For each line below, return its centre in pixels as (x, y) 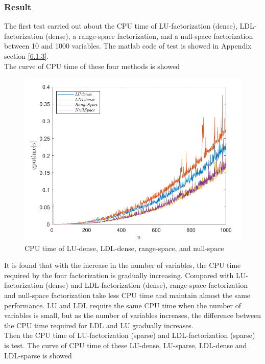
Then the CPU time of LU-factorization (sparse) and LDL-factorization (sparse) (130, 335)
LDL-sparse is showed (38, 355)
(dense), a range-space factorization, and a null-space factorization (149, 36)
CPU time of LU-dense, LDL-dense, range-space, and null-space (124, 248)
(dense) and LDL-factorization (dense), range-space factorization (147, 285)
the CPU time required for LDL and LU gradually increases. (99, 325)
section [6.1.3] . (27, 56)
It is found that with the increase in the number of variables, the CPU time (123, 265)
